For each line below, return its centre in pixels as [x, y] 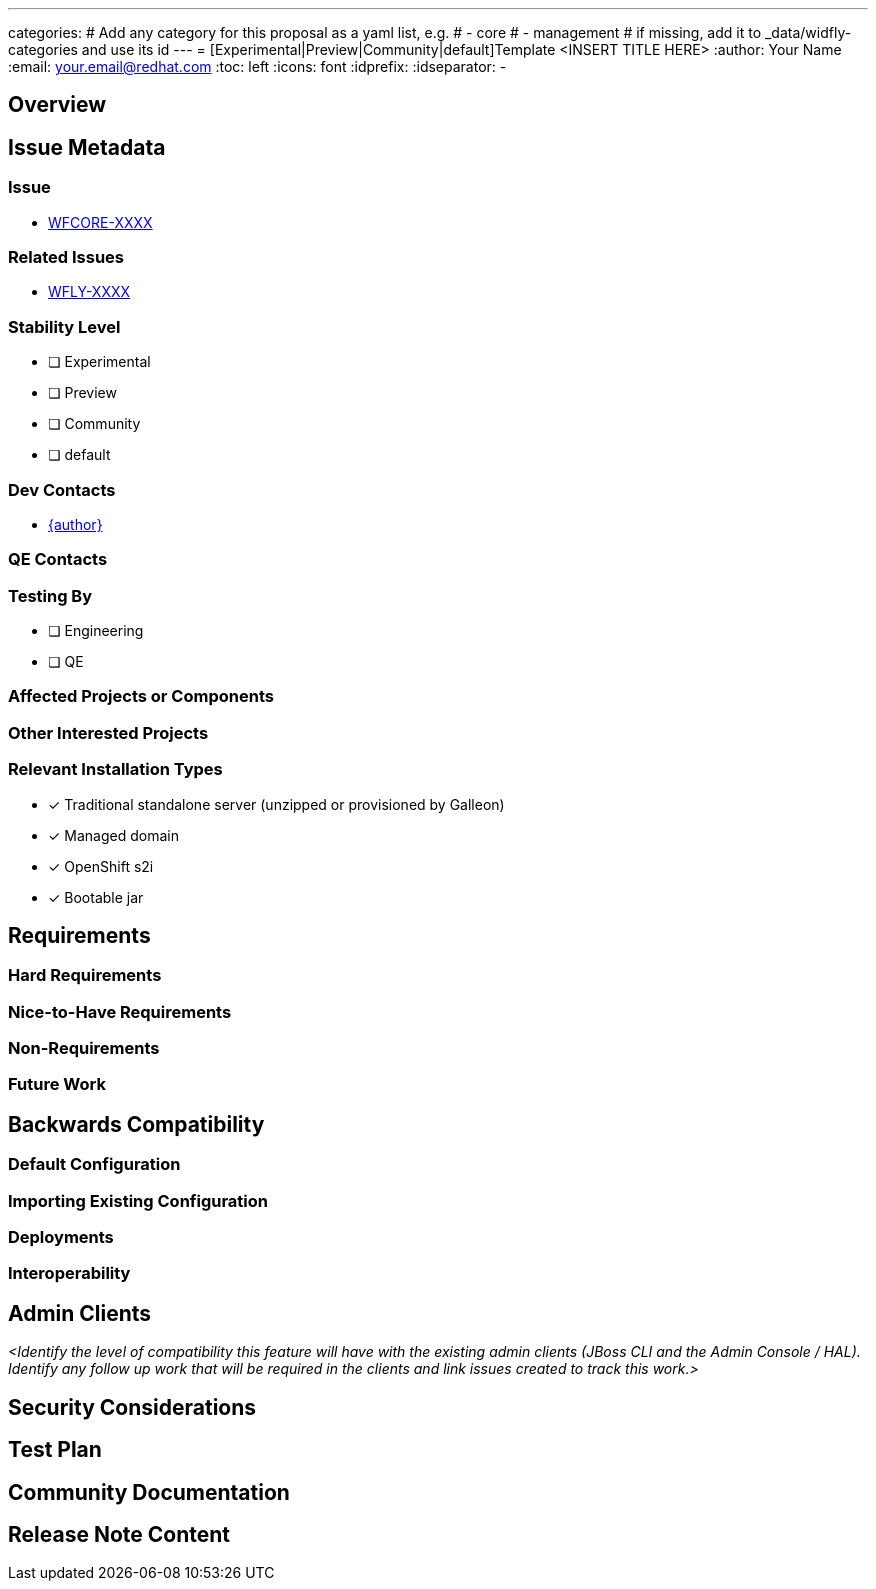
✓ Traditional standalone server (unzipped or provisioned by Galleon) [276, 804]
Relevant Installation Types [115, 769]
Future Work [57, 1084]
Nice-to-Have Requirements [120, 1011]
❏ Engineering [96, 631]
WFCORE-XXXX [100, 222]
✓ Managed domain [113, 835]
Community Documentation [149, 1492]
